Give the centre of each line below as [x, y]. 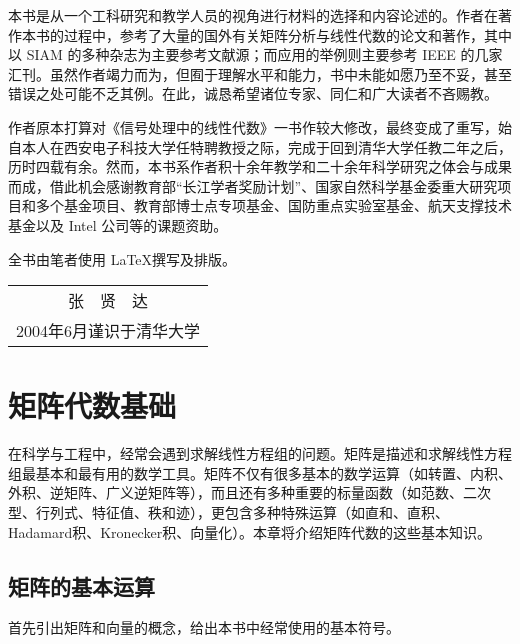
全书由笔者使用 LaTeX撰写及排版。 [122, 258]
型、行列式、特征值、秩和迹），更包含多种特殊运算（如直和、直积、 [228, 512]
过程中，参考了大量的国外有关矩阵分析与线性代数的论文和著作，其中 [287, 34]
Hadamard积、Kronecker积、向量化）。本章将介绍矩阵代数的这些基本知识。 [250, 531]
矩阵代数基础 [92, 405]
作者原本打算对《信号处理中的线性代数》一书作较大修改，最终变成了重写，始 [260, 126]
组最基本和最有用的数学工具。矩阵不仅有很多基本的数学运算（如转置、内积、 [260, 472]
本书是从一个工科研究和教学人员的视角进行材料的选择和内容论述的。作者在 [253, 15]
